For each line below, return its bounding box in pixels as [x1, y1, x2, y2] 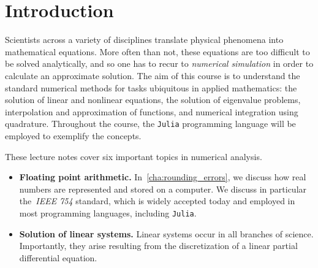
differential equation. [19, 251, 97, 264]
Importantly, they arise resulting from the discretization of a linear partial [19, 239, 298, 252]
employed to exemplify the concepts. [5, 129, 142, 142]
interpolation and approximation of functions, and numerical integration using [5, 105, 298, 118]
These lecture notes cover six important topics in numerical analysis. [5, 150, 262, 163]
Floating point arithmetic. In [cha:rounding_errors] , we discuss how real [19, 170, 306, 183]
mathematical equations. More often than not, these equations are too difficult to [5, 45, 310, 58]
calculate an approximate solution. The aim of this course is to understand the [5, 69, 300, 82]
